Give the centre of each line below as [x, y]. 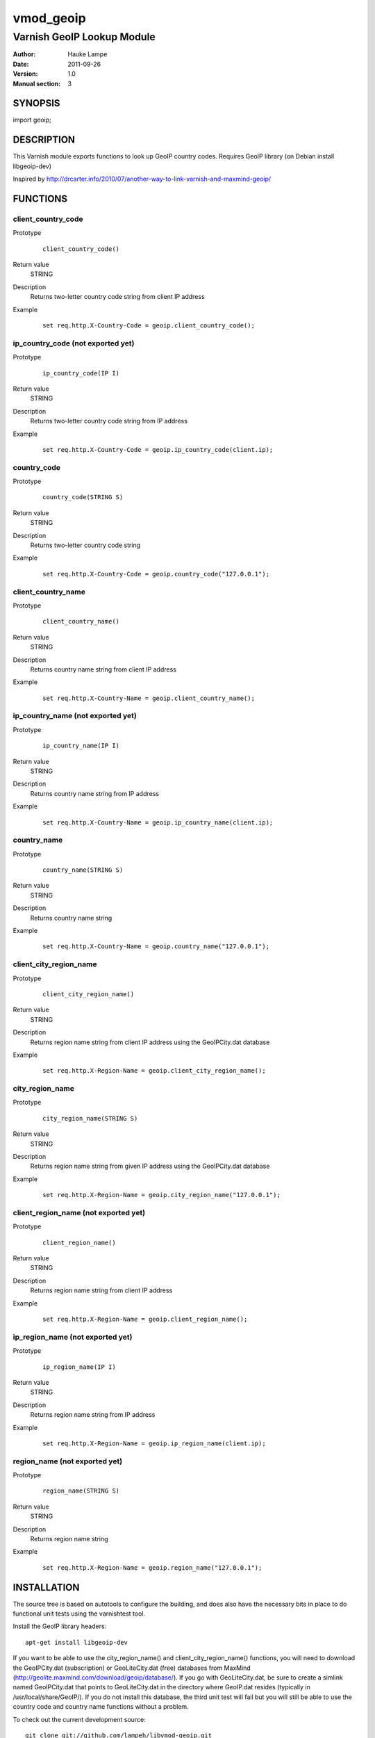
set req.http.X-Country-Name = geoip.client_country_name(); [149, 698]
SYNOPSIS [36, 103]
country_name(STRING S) [83, 870]
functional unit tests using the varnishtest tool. [79, 1614]
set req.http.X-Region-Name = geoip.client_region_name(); [145, 1319]
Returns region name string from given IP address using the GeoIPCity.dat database [150, 1166]
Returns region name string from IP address [93, 1415]
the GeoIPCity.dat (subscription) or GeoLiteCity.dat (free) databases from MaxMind [132, 1668]
